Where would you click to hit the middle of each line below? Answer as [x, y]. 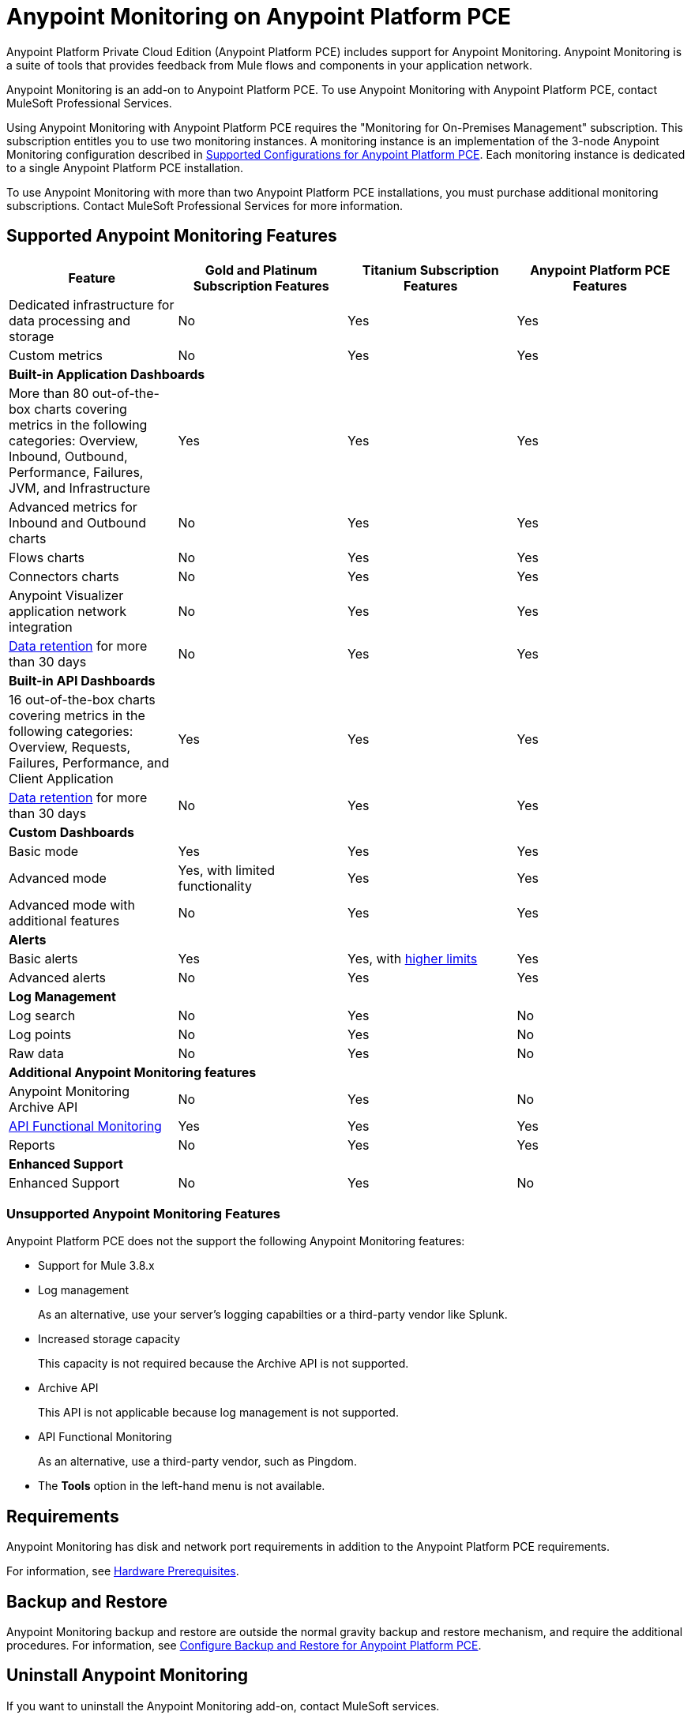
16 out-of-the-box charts [82, 699]
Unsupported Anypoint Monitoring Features [143, 1213]
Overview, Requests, [69, 747]
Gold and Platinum [261, 270]
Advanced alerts [58, 977]
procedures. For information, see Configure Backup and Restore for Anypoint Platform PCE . [244, 1646]
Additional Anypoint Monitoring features [133, 1072]
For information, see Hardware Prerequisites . [123, 1571]
